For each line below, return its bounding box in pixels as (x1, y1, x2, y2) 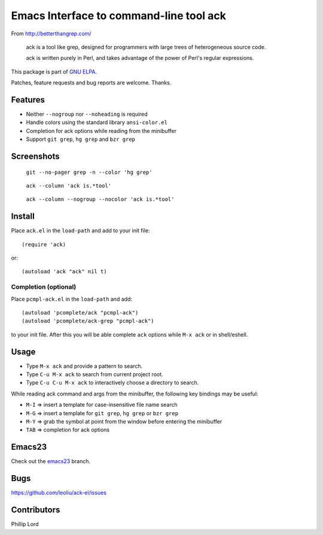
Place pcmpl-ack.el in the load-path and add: (11, 295, 133, 303)
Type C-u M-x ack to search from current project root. (26, 371, 164, 378)
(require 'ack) (22, 241, 66, 248)
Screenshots (11, 152, 60, 161)
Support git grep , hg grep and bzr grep (26, 135, 136, 143)
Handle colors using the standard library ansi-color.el (26, 119, 167, 126)
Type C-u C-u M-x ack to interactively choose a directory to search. (26, 379, 199, 386)
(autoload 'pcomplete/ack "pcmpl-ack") (22, 309, 139, 316)
